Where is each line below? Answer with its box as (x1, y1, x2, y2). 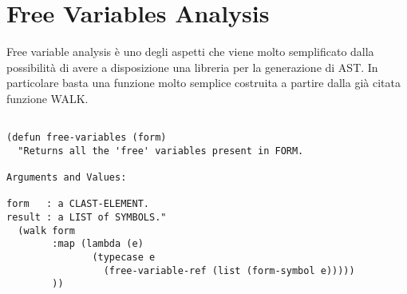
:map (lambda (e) (52, 238, 144, 250)
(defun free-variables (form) (6, 132, 167, 144)
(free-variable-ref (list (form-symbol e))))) (103, 264, 355, 276)
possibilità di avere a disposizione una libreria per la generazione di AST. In (6, 58, 378, 75)
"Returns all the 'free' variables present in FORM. (18, 145, 304, 157)
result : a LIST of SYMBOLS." (6, 212, 167, 224)
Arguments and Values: (6, 172, 127, 184)
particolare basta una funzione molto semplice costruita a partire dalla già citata (6, 74, 401, 91)
